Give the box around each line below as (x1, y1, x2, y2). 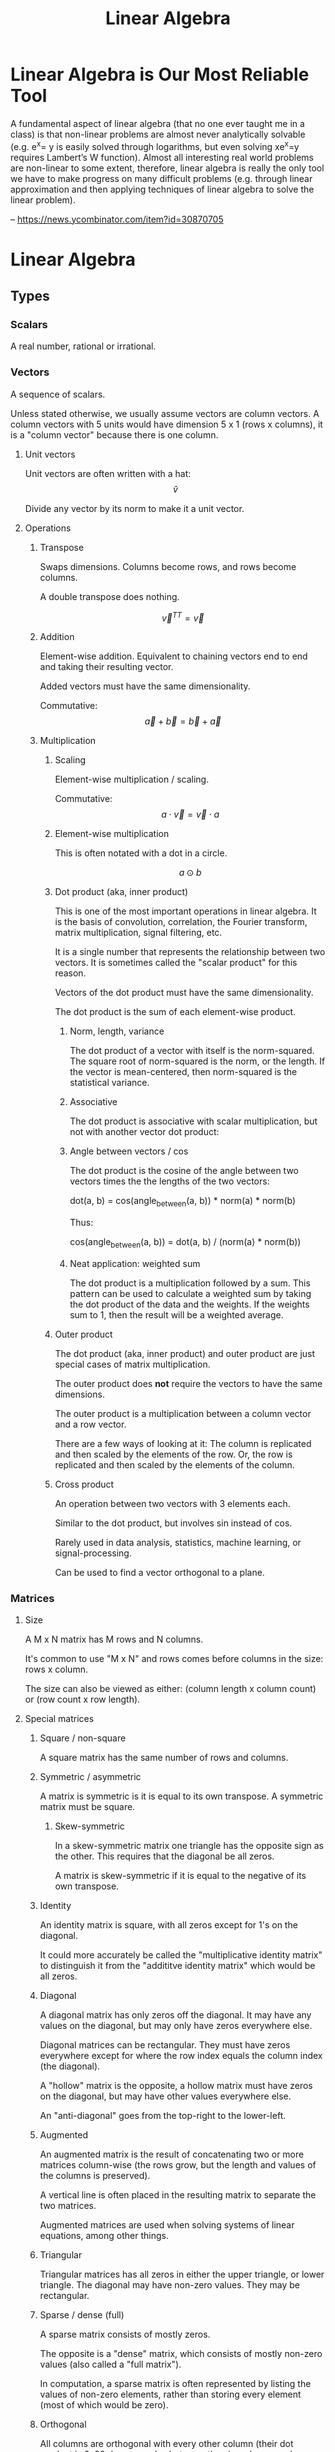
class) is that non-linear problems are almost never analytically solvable (10, 128, 306, 140)
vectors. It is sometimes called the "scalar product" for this (54, 957, 298, 969)
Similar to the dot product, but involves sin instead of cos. (54, 1517, 293, 1529)
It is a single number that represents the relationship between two (54, 946, 326, 958)
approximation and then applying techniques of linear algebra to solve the (10, 183, 315, 195)
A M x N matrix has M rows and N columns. (24, 1633, 204, 1646)
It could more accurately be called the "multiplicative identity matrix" (39, 1949, 323, 1961)
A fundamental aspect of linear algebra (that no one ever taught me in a (10, 117, 305, 129)
